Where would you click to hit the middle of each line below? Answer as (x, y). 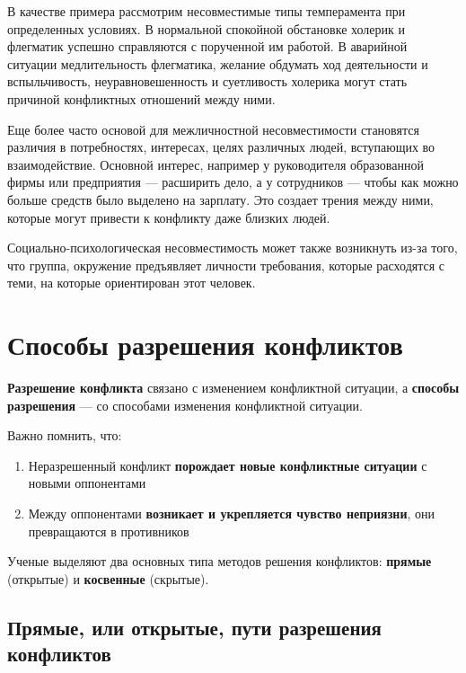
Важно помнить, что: (65, 435)
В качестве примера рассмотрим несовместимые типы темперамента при (207, 11)
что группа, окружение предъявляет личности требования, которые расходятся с (226, 265)
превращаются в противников (109, 531)
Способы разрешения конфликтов (205, 345)
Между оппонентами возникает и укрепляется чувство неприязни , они (231, 513)
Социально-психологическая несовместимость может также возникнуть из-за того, (233, 248)
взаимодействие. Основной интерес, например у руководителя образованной (215, 164)
